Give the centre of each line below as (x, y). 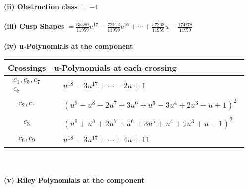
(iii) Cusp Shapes (34, 26)
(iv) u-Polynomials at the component (69, 46)
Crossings (27, 67)
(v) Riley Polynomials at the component (74, 179)
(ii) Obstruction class (41, 6)
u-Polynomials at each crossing (115, 67)
